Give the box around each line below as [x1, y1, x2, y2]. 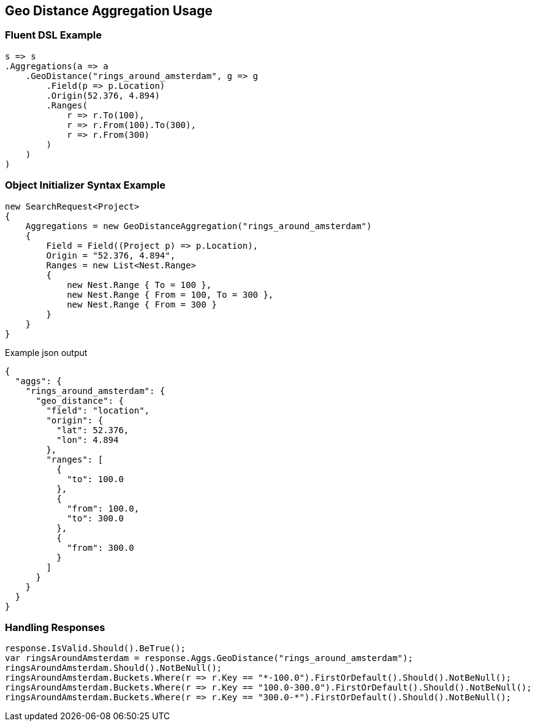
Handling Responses [5, 621, 105, 633]
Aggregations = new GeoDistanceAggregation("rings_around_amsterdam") [25, 221, 372, 231]
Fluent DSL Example [5, 29, 102, 42]
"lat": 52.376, [56, 425, 129, 435]
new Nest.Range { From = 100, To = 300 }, [67, 289, 274, 300]
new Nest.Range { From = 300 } [67, 299, 217, 309]
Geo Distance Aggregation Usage [5, 3, 213, 18]
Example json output [5, 347, 88, 358]
